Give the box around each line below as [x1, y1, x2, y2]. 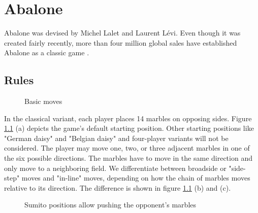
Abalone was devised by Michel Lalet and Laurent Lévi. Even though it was [4, 27, 241, 38]
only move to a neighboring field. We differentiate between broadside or [4, 162, 227, 173]
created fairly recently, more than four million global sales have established [4, 37, 237, 48]
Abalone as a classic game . [4, 47, 89, 58]
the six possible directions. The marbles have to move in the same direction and [4, 153, 252, 163]
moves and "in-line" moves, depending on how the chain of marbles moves [21, 172, 250, 183]
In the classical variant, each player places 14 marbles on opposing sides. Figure [4, 113, 252, 123]
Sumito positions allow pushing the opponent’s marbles [24, 199, 197, 210]
